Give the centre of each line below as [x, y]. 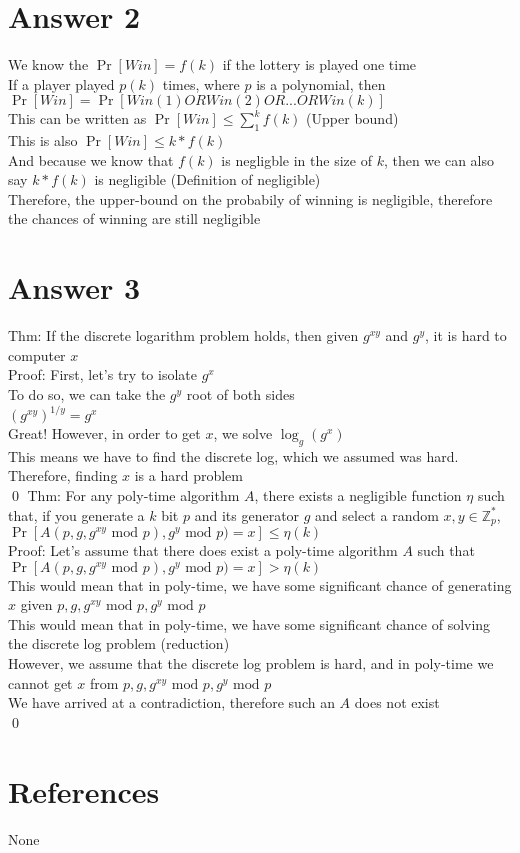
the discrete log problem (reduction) [119, 643]
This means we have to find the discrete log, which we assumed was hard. [233, 455]
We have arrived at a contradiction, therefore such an [171, 702]
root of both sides [240, 393]
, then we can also [439, 159]
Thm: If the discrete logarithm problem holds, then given [183, 335]
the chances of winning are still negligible [134, 218]
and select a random [377, 514]
